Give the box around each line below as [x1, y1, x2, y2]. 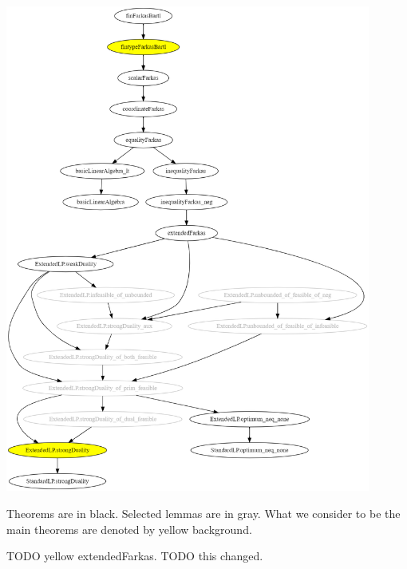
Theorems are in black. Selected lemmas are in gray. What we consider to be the [6, 504, 401, 521]
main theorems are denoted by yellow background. [6, 520, 252, 537]
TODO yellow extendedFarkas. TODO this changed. [6, 547, 263, 564]
